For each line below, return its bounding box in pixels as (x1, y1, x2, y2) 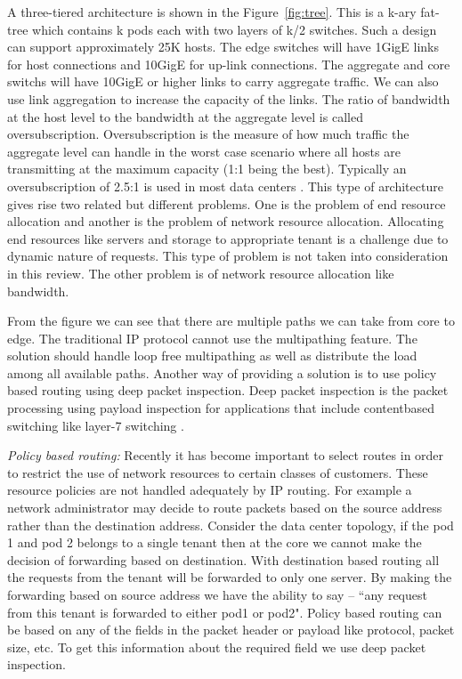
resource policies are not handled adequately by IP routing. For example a (7, 481, 412, 499)
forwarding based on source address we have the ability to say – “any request (7, 586, 427, 603)
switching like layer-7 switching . (7, 416, 184, 434)
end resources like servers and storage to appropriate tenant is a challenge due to (7, 229, 449, 247)
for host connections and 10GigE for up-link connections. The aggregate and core (7, 54, 450, 73)
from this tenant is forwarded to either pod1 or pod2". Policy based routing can (7, 602, 442, 621)
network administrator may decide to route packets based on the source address (7, 498, 442, 517)
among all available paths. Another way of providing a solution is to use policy (7, 363, 437, 382)
